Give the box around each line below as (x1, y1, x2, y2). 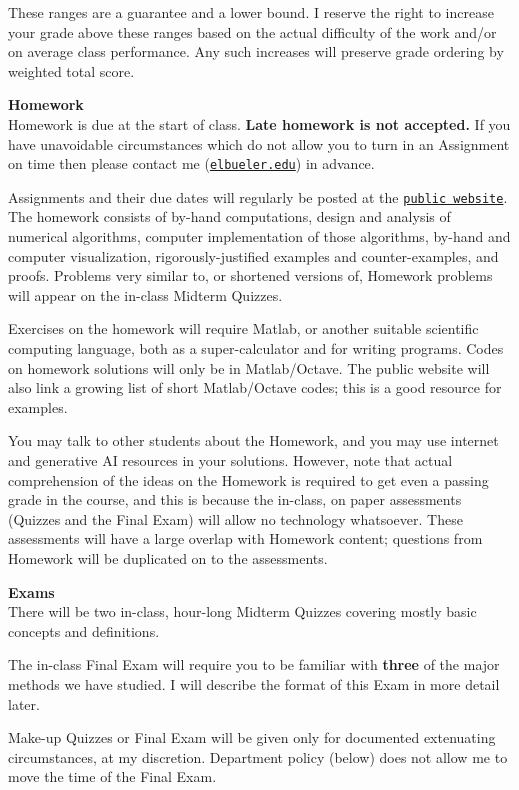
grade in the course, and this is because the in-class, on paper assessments (8, 489, 462, 510)
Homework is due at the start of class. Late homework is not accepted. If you (8, 113, 511, 134)
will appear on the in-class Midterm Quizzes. (8, 284, 283, 305)
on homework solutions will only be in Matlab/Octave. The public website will (8, 357, 490, 378)
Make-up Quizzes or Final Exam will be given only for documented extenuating (8, 727, 496, 748)
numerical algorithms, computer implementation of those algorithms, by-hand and (8, 226, 511, 247)
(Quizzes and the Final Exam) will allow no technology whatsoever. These (8, 508, 463, 529)
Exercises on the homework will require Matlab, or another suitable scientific (8, 318, 479, 339)
